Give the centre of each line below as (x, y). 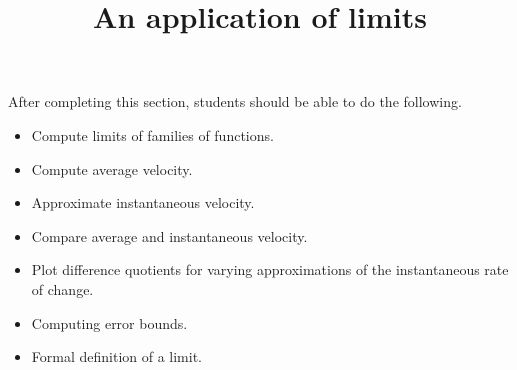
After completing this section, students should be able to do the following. (235, 101)
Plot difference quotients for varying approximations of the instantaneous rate (270, 269)
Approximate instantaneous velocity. (143, 202)
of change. (62, 288)
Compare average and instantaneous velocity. (169, 235)
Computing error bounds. (109, 322)
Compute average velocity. (112, 168)
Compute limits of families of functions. (152, 134)
